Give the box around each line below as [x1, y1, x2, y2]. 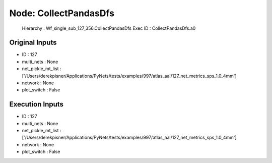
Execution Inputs [9, 100, 64, 108]
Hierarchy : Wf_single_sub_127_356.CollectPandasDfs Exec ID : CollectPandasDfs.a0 [22, 25, 196, 31]
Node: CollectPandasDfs [9, 8, 114, 19]
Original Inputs [9, 38, 57, 47]
